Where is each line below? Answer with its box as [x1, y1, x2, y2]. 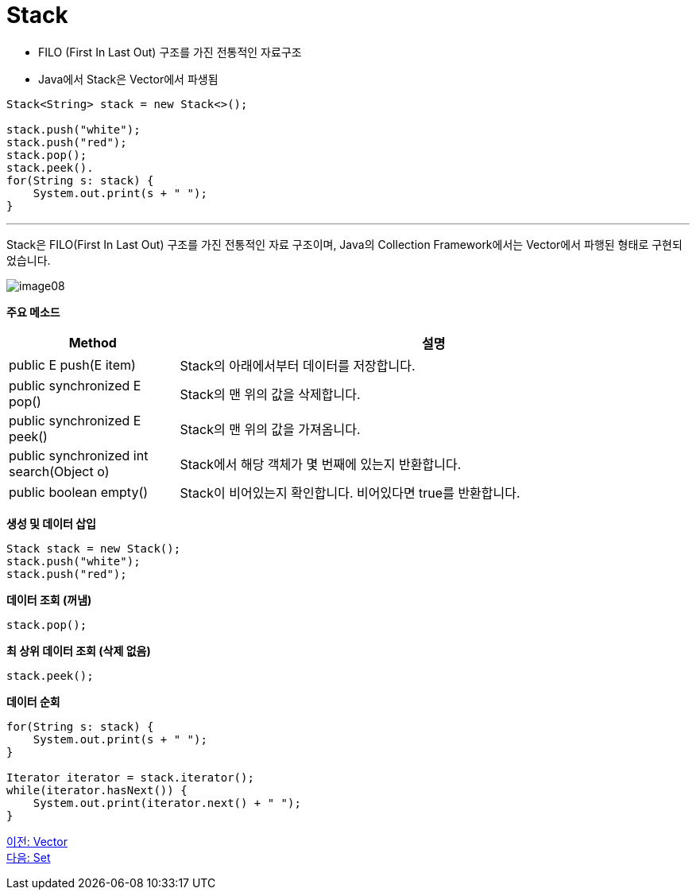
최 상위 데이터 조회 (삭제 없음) [6, 643, 151, 657]
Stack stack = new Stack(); [6, 541, 181, 555]
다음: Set [6, 850, 51, 864]
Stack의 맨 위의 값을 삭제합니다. [180, 386, 361, 402]
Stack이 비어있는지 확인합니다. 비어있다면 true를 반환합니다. [180, 484, 520, 501]
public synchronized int [9, 447, 149, 464]
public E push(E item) [9, 356, 136, 373]
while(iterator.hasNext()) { [6, 783, 188, 797]
